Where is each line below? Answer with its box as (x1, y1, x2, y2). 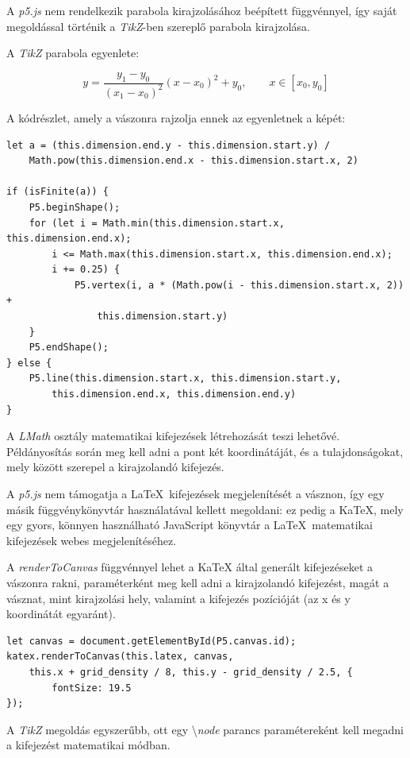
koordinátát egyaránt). (6, 605, 116, 622)
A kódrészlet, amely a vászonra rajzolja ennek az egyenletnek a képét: (6, 109, 346, 126)
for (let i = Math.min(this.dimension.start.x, (29, 217, 285, 229)
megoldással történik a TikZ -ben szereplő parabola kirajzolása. (6, 17, 310, 34)
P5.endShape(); (29, 342, 109, 354)
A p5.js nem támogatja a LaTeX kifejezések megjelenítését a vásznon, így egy (6, 485, 385, 502)
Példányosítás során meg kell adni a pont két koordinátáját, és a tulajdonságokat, (6, 443, 404, 459)
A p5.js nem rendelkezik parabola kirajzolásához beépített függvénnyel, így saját (6, 2, 397, 18)
